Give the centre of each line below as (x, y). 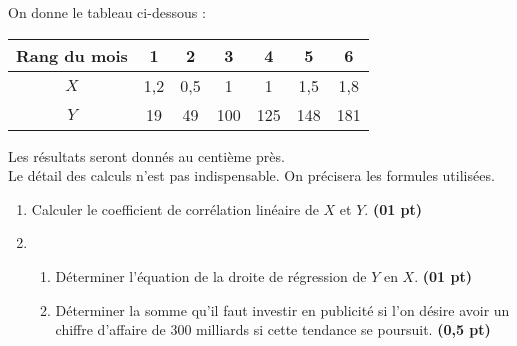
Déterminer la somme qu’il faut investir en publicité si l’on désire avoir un (282, 309)
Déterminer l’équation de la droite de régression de (211, 275)
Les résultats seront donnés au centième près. (146, 155)
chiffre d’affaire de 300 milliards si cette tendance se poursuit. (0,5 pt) (273, 329)
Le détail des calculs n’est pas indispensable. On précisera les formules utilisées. (251, 175)
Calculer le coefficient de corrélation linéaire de (175, 208)
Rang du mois (72, 55)
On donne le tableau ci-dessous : (107, 12)
